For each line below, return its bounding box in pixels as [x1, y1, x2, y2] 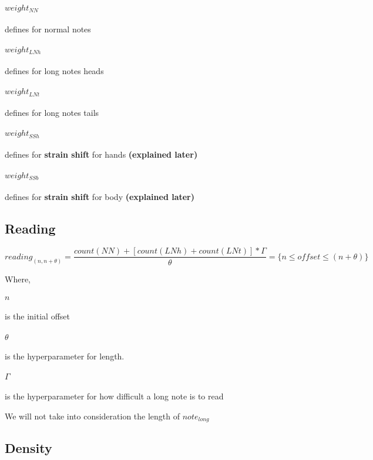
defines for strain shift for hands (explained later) [5, 148, 198, 161]
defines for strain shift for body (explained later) [5, 190, 195, 202]
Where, [5, 272, 31, 285]
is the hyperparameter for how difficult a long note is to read [5, 389, 224, 402]
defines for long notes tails [5, 106, 99, 119]
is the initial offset [5, 310, 70, 322]
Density [5, 439, 52, 457]
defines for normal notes [5, 22, 91, 35]
